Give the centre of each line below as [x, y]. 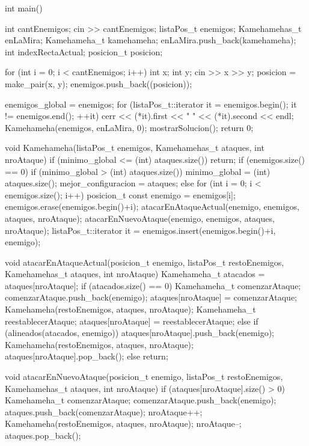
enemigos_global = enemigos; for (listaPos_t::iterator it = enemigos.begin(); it [151, 104]
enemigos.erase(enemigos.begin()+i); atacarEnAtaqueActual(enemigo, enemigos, [152, 206]
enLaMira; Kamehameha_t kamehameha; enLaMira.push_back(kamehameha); [151, 40]
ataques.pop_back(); [43, 435]
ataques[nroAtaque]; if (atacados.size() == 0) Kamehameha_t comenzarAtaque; [153, 285]
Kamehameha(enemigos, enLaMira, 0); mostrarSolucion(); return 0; [129, 127]
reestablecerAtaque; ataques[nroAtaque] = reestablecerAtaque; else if [132, 321]
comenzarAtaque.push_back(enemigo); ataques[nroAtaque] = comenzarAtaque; [151, 297]
